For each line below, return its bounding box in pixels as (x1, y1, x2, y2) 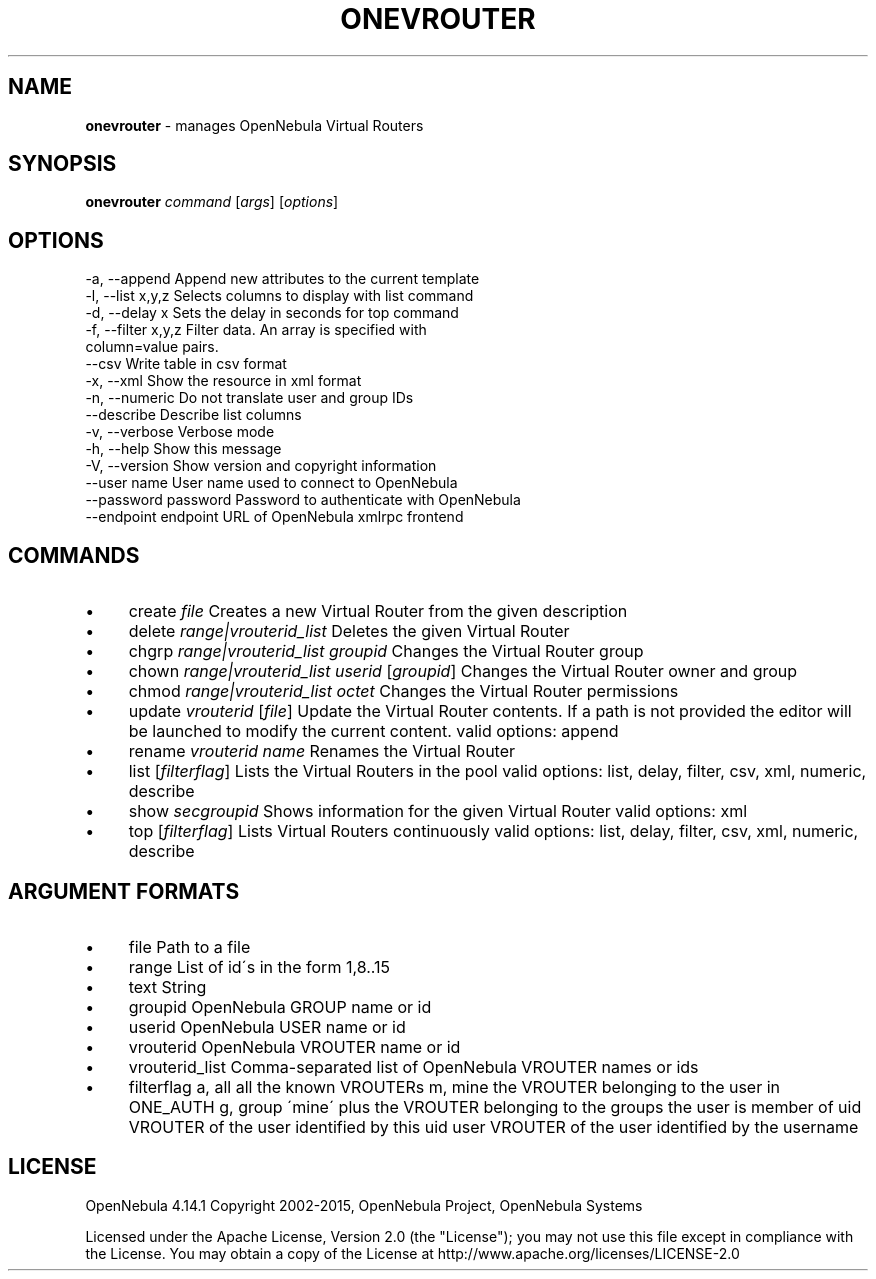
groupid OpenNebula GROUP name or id (128, 996, 432, 1017)
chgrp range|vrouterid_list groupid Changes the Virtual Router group (128, 641, 644, 662)
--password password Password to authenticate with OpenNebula (85, 491, 521, 509)
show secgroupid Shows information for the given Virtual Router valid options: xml (128, 801, 748, 822)
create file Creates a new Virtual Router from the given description (128, 601, 628, 622)
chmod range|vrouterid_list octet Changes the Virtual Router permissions (128, 681, 679, 702)
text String (128, 976, 207, 997)
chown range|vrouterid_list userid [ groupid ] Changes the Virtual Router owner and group (128, 661, 798, 682)
